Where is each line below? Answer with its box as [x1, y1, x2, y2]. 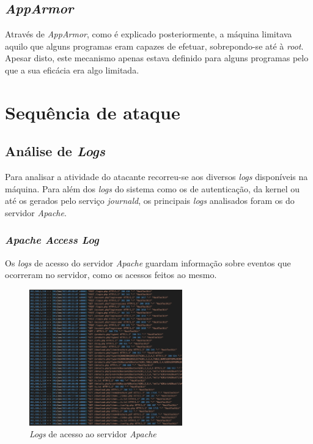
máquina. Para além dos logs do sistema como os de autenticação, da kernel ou [5, 182, 300, 195]
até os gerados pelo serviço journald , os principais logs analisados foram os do [5, 194, 295, 207]
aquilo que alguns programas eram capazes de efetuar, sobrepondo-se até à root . [5, 39, 304, 52]
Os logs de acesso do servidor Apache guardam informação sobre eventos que [5, 256, 291, 269]
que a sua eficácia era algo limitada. [5, 63, 139, 76]
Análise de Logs [5, 141, 105, 160]
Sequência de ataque [5, 99, 180, 124]
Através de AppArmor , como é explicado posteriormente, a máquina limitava [5, 28, 292, 40]
